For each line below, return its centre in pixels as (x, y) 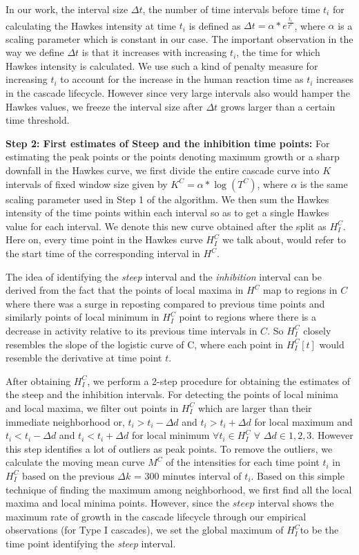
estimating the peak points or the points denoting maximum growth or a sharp (173, 157)
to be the (319, 530)
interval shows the (296, 503)
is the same (324, 184)
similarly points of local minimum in (83, 317)
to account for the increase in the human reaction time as (182, 79)
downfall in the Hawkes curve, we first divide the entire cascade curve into (163, 170)
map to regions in (300, 290)
